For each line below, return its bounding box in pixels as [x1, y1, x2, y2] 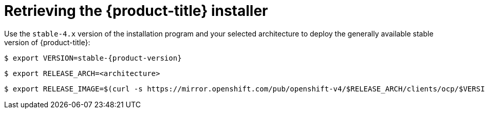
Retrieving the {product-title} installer [4, 2, 268, 20]
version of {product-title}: [4, 37, 90, 47]
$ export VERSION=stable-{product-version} [4, 53, 182, 62]
